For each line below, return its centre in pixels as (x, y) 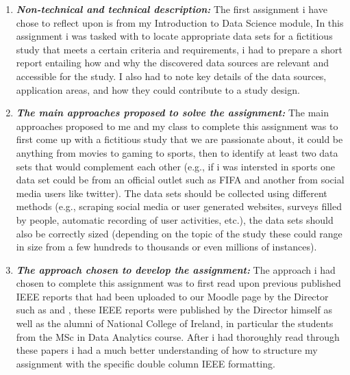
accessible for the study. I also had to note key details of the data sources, (171, 76)
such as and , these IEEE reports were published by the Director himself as (174, 310)
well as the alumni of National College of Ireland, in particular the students (175, 323)
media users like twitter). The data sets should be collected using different (172, 193)
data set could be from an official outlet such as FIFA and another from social (180, 180)
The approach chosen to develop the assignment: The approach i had (176, 269)
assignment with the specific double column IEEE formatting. (146, 363)
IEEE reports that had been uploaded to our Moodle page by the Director (172, 296)
